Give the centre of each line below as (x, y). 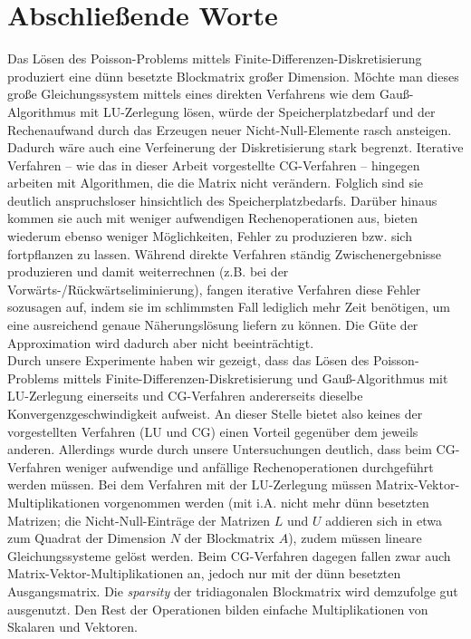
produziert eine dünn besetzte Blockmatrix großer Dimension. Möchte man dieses (233, 76)
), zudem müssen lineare (355, 538)
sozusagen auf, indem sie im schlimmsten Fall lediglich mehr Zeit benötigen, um (229, 307)
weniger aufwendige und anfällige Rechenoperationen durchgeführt (250, 466)
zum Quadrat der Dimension (87, 538)
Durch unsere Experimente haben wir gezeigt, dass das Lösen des (188, 360)
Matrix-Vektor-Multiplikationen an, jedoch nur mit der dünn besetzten (204, 573)
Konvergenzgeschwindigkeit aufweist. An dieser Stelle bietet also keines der (215, 413)
